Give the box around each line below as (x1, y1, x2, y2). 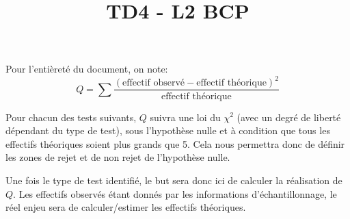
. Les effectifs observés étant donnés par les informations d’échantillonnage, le (13, 186, 337, 201)
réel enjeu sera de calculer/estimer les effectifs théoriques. (5, 200, 246, 214)
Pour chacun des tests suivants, (5, 109, 137, 124)
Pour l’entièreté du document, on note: (5, 62, 168, 76)
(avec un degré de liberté (237, 109, 341, 124)
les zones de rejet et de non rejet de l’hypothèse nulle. (5, 150, 230, 164)
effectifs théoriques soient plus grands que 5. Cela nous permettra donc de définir (5, 136, 345, 151)
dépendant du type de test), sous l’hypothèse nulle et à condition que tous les (5, 123, 330, 138)
